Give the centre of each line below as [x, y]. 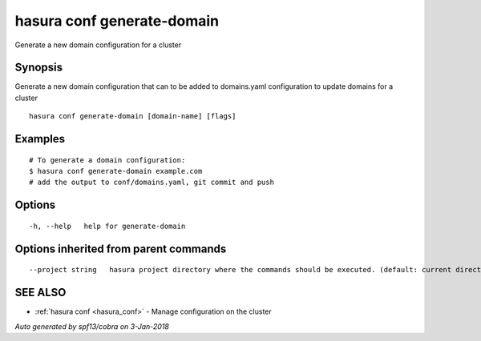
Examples [40, 139]
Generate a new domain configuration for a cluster [98, 45]
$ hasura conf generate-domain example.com [116, 171]
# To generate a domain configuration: [107, 160]
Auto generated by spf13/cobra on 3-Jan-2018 [92, 326]
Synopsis [39, 68]
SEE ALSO [40, 293]
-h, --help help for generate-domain [107, 226]
